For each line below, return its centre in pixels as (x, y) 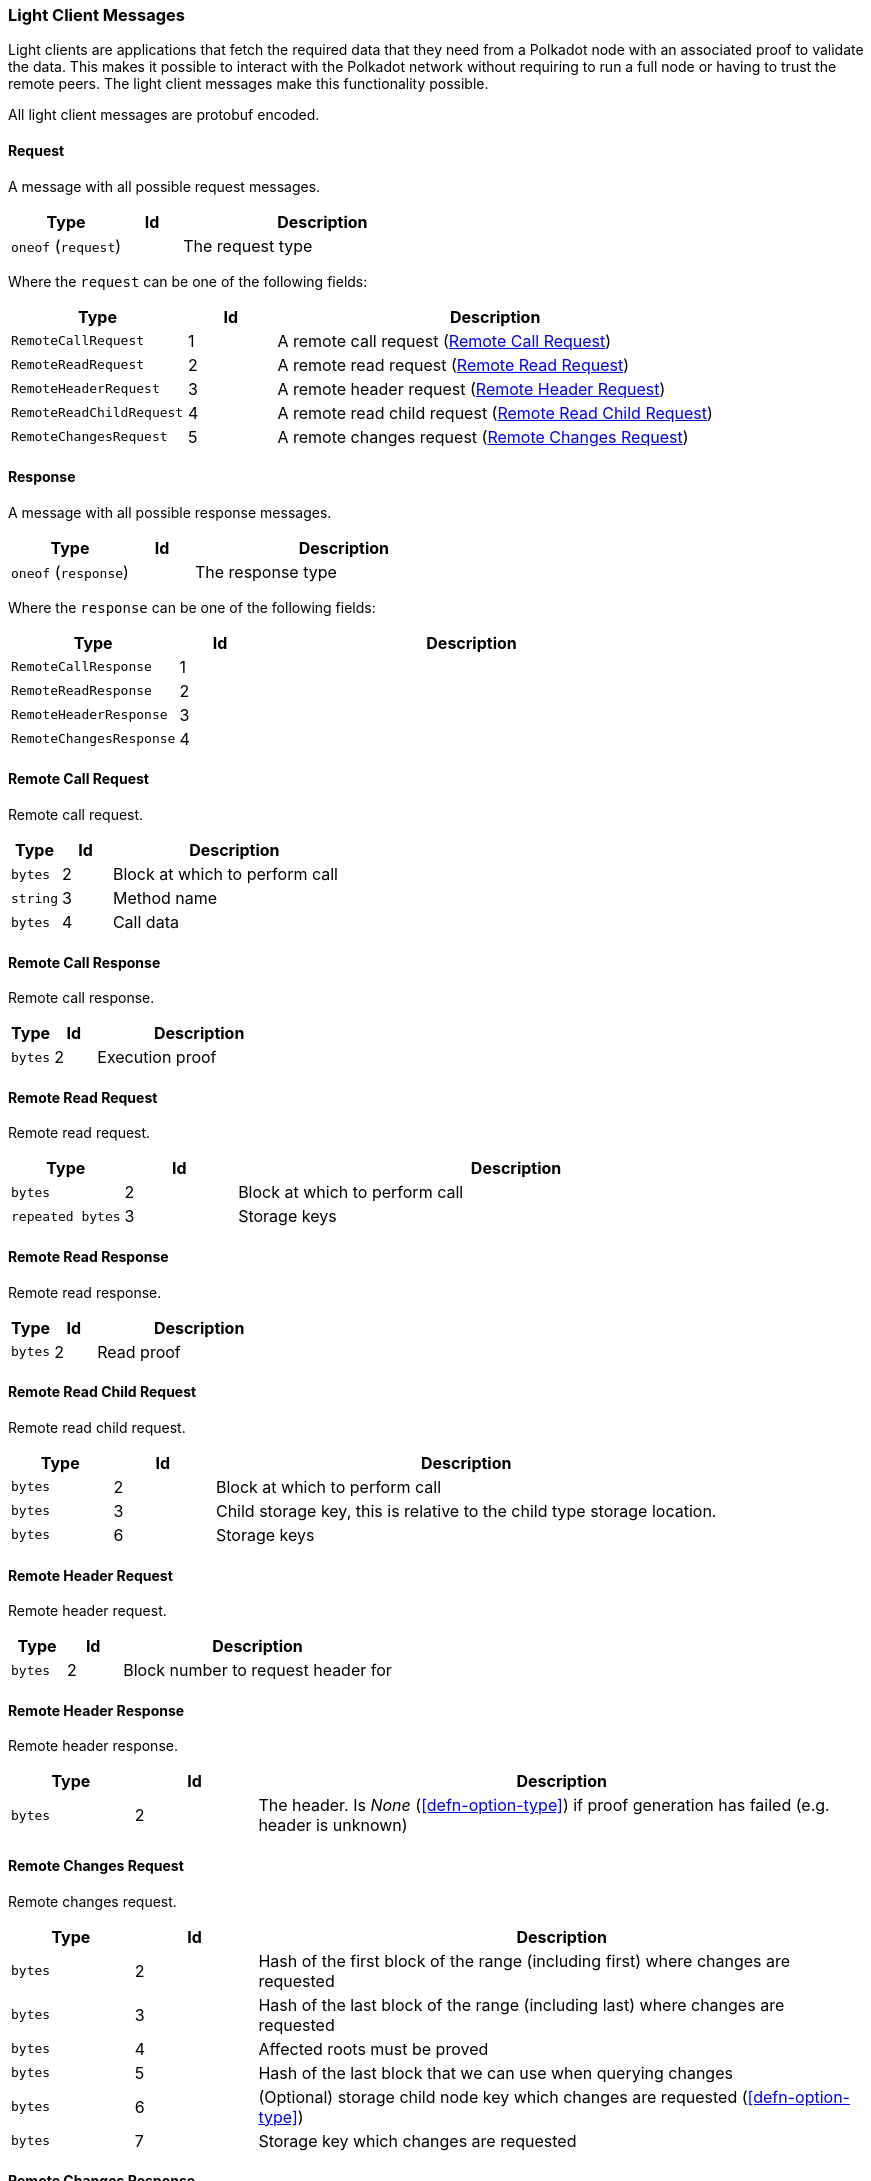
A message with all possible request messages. (164, 186)
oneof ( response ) (70, 571)
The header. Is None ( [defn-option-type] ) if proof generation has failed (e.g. (544, 1805)
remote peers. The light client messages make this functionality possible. (248, 84)
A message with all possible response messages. (170, 512)
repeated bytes (66, 1216)
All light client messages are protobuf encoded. (164, 115)
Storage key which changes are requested (417, 2140)
